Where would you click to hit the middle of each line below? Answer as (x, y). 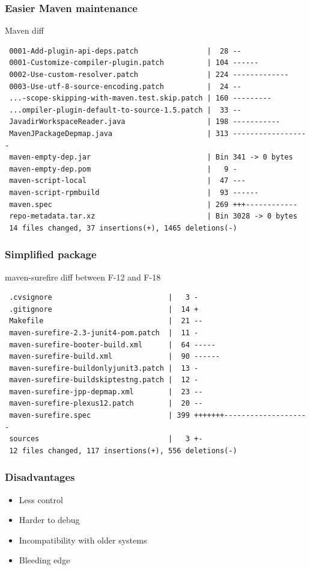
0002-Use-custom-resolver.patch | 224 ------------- (149, 75)
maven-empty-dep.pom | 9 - (123, 169)
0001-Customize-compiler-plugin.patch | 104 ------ (134, 63)
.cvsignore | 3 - (104, 298)
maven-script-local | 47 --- (127, 181)
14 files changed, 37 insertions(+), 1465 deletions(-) (123, 228)
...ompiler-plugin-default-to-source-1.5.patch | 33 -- (125, 110)
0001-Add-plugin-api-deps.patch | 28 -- (125, 51)
